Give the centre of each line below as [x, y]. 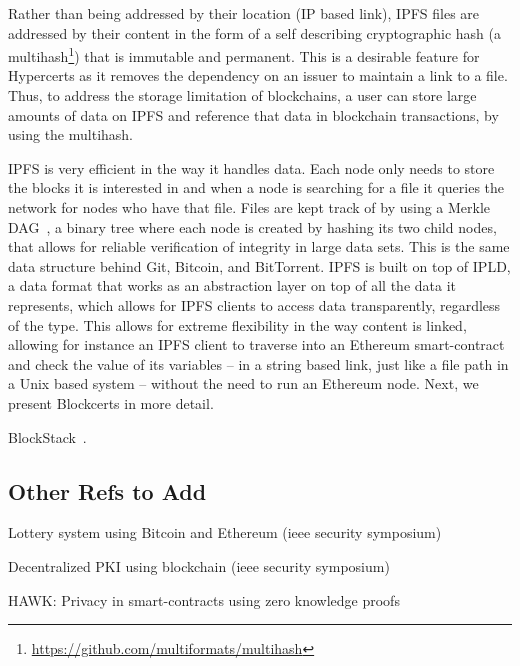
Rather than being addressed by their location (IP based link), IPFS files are [244, 13]
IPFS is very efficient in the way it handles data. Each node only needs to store [251, 167]
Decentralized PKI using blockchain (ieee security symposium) [199, 565]
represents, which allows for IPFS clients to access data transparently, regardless [254, 304]
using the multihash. [71, 134]
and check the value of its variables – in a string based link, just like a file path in [258, 363]
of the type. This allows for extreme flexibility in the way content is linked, [237, 324]
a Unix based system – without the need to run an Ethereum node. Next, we [243, 383]
